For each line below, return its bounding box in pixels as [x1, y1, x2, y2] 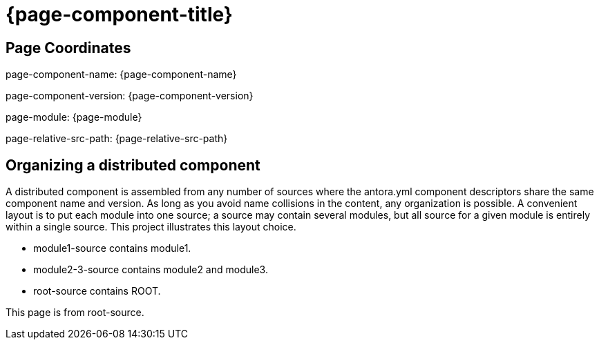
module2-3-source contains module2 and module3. [33, 264, 268, 276]
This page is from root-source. [6, 306, 144, 319]
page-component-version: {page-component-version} [6, 90, 254, 102]
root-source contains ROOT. [33, 285, 161, 297]
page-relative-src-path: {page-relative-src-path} [6, 132, 228, 145]
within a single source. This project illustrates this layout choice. [6, 221, 296, 233]
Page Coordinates [6, 39, 131, 57]
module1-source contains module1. [33, 242, 191, 255]
